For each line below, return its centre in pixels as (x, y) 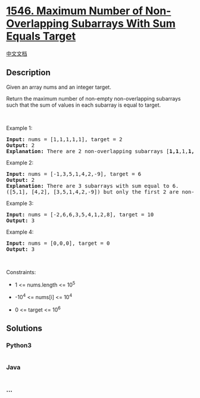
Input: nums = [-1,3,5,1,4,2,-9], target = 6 (74, 174)
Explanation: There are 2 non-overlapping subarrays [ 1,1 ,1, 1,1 (102, 151)
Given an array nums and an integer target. (59, 87)
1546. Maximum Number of (75, 11)
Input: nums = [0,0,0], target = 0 (58, 243)
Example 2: (20, 163)
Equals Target (41, 36)
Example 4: (20, 232)
